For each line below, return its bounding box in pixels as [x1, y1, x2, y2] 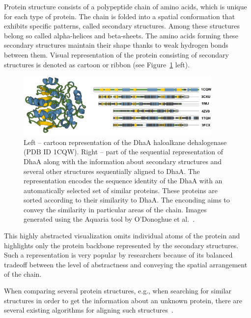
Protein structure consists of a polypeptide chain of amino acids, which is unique [4, 1, 247, 11]
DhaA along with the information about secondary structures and [24, 156, 222, 166]
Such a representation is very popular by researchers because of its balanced [4, 250, 233, 260]
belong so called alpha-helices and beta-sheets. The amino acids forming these [4, 30, 238, 40]
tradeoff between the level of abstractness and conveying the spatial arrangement [4, 259, 248, 269]
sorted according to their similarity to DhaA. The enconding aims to [24, 195, 230, 205]
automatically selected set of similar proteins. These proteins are [24, 185, 218, 195]
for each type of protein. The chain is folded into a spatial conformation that [4, 11, 235, 21]
